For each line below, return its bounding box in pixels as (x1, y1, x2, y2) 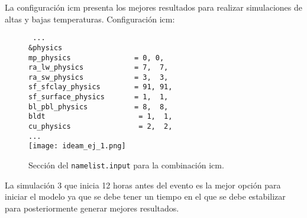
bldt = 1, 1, (28, 112, 173, 121)
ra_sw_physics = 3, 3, (28, 73, 169, 82)
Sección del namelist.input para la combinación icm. (28, 159, 224, 171)
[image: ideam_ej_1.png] (28, 142, 126, 151)
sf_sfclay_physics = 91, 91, (28, 83, 173, 92)
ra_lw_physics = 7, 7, (28, 63, 169, 72)
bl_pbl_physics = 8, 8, (28, 102, 169, 111)
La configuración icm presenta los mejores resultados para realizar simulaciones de (5, 1, 303, 13)
